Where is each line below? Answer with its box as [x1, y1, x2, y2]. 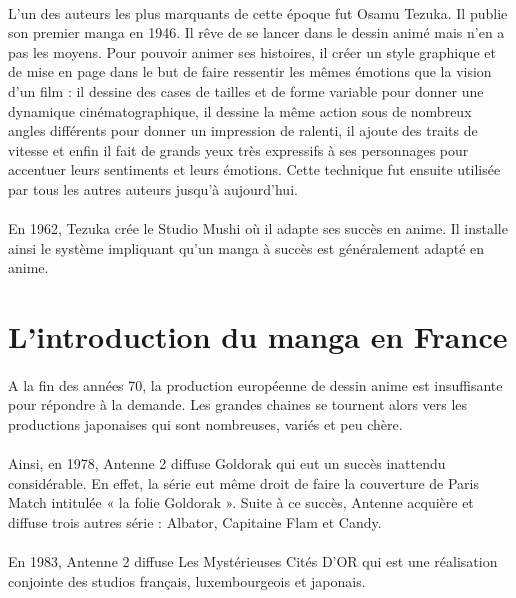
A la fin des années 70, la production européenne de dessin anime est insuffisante [8, 374, 503, 395]
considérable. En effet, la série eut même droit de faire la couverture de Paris [8, 472, 480, 493]
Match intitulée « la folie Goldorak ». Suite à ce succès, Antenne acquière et [8, 492, 474, 513]
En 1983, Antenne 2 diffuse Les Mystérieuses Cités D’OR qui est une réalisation [8, 551, 498, 572]
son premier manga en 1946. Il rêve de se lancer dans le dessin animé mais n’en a [8, 22, 505, 43]
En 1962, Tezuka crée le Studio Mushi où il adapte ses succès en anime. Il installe [8, 218, 508, 239]
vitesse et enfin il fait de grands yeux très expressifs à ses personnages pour [8, 139, 469, 160]
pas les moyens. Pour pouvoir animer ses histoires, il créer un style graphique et [8, 41, 496, 62]
